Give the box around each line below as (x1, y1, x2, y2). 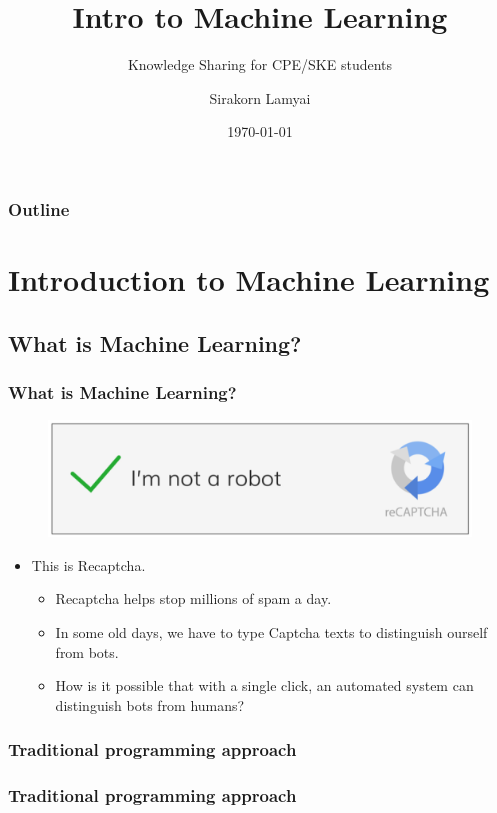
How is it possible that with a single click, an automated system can (55, 675, 474, 696)
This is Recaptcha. (31, 554, 146, 575)
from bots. (55, 641, 119, 662)
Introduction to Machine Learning (8, 259, 490, 300)
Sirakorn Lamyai (209, 87, 311, 108)
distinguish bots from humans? (55, 694, 245, 715)
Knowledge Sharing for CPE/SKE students (127, 54, 393, 75)
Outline (8, 196, 70, 221)
